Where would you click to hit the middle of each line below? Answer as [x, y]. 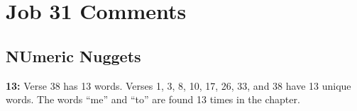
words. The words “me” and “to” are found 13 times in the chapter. [153, 99]
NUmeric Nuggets [73, 55]
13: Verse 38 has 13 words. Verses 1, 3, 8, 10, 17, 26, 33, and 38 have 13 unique [178, 85]
